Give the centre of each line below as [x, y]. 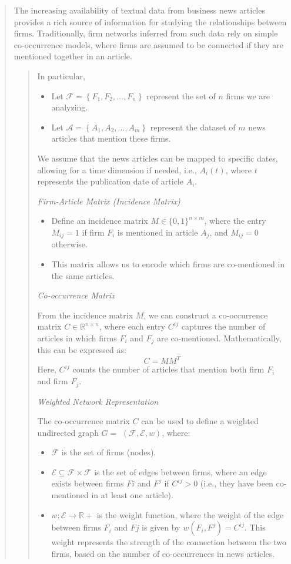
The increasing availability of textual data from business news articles [139, 10]
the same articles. [83, 275]
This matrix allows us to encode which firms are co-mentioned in [168, 263]
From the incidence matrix [85, 315]
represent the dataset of [193, 127]
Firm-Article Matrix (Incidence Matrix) [109, 201]
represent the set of [181, 95]
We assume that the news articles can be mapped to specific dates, [158, 158]
